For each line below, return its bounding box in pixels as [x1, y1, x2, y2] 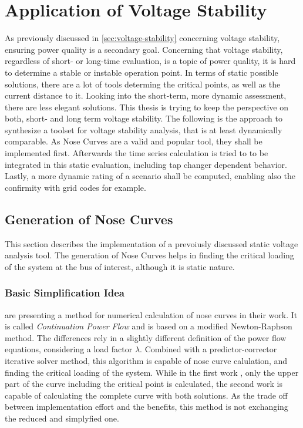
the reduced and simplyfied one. [5, 412, 119, 424]
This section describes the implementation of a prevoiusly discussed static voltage [5, 237, 298, 250]
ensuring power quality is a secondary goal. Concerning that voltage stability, [5, 43, 283, 55]
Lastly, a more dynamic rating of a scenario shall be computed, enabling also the [5, 170, 295, 182]
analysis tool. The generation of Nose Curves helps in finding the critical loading [5, 249, 294, 261]
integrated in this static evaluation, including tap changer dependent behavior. [5, 158, 287, 170]
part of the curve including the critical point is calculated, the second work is [5, 378, 282, 390]
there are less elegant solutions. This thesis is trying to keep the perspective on [5, 100, 289, 113]
